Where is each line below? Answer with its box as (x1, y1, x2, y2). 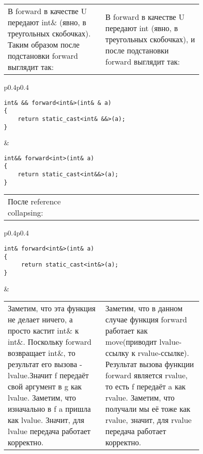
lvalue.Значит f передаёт (8, 370, 89, 381)
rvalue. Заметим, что (105, 392, 175, 404)
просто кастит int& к (8, 325, 79, 336)
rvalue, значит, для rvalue (105, 414, 192, 426)
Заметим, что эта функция (8, 303, 96, 314)
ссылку (105, 347, 129, 359)
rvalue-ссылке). (138, 347, 189, 359)
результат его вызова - (8, 358, 82, 370)
